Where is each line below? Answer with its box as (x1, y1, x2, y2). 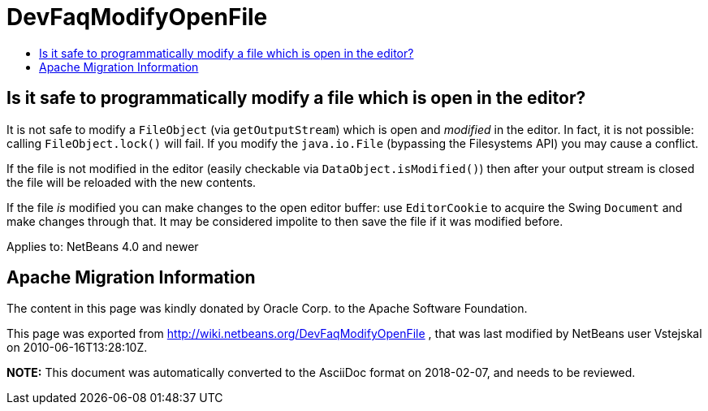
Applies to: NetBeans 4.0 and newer (6, 239, 199, 253)
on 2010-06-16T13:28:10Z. (6, 340, 148, 355)
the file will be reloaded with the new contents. (6, 175, 257, 189)
